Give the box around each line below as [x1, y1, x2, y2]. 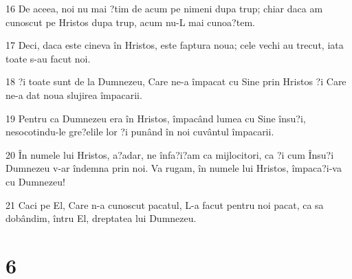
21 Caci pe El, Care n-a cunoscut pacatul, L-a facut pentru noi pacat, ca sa [5, 197, 324, 212]
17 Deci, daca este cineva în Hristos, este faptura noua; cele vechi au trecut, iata [5, 38, 344, 52]
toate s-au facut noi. [5, 51, 91, 65]
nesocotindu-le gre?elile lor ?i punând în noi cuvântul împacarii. [5, 124, 274, 139]
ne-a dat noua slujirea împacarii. [5, 87, 142, 102]
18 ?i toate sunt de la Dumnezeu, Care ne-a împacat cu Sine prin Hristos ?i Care [5, 74, 346, 89]
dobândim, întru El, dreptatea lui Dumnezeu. [5, 211, 197, 225]
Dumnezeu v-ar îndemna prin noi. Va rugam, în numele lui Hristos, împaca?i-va [5, 161, 342, 175]
